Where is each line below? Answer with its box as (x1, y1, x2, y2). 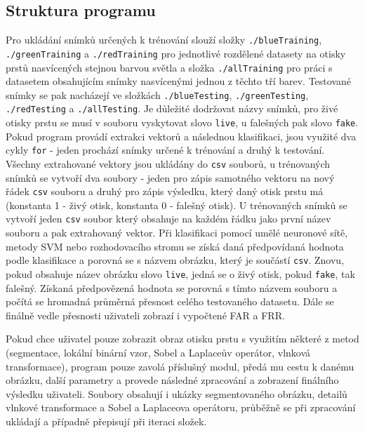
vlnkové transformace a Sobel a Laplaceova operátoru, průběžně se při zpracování (6, 400, 356, 415)
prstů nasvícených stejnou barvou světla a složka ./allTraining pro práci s (6, 60, 333, 74)
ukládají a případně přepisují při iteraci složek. (6, 413, 207, 428)
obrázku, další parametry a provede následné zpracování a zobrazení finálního (6, 373, 339, 387)
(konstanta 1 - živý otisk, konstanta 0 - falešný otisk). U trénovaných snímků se (6, 197, 347, 212)
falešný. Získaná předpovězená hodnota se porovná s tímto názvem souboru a (6, 280, 338, 295)
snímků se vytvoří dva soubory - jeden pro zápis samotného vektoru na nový (6, 170, 335, 185)
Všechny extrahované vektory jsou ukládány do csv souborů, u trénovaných (6, 156, 331, 171)
